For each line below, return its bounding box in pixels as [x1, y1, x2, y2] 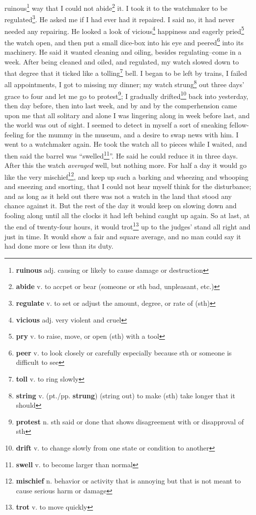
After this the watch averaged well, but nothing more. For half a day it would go [4, 160, 247, 170]
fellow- [229, 120, 249, 130]
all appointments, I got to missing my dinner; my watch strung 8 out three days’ [4, 78, 244, 90]
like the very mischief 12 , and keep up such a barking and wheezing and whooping [4, 170, 249, 182]
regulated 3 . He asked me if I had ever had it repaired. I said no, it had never [4, 13, 235, 24]
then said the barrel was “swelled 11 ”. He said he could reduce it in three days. [4, 149, 238, 161]
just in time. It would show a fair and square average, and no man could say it [4, 231, 241, 241]
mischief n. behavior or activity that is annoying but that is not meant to [16, 476, 241, 486]
